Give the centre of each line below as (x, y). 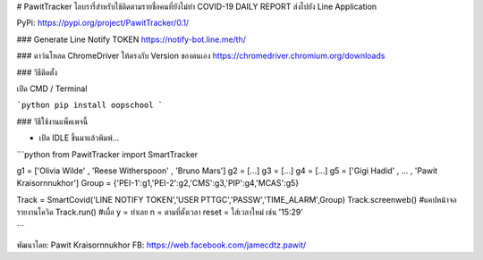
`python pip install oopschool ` (90, 105)
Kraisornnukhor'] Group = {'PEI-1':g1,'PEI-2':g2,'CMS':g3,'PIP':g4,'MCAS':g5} (158, 183)
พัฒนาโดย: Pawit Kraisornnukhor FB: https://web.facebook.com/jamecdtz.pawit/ (161, 245)
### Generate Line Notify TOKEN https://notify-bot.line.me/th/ (131, 39)
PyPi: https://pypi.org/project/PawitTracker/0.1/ (103, 23)
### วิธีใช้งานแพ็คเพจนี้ (52, 122)
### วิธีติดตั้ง (37, 72)
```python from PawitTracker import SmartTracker (107, 154)
